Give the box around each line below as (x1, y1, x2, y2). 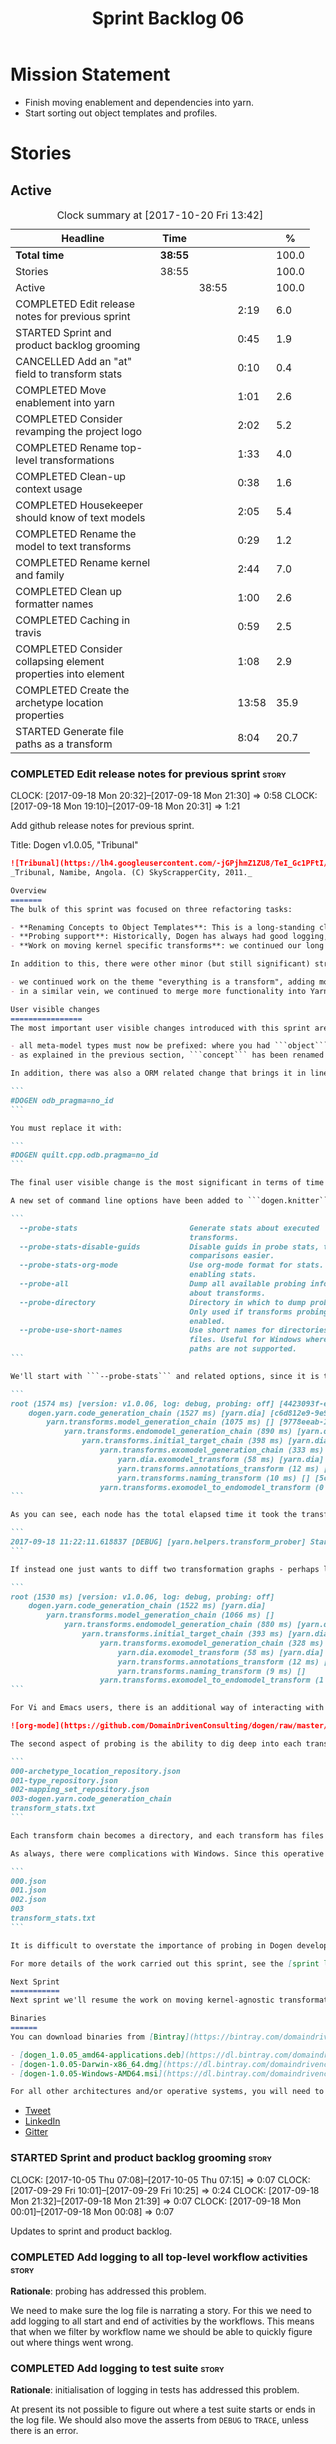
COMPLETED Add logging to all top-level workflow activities (10, 2250, 308, 2264)
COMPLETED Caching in (15, 613, 131, 627)
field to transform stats (15, 367, 123, 381)
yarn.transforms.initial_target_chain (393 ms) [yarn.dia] (81, 1629, 333, 1639)
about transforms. (189, 1288, 267, 1298)
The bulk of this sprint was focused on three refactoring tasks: (10, 904, 293, 914)
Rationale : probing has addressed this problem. (10, 2285, 207, 2297)
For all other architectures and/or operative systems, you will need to (10, 2087, 325, 2097)
